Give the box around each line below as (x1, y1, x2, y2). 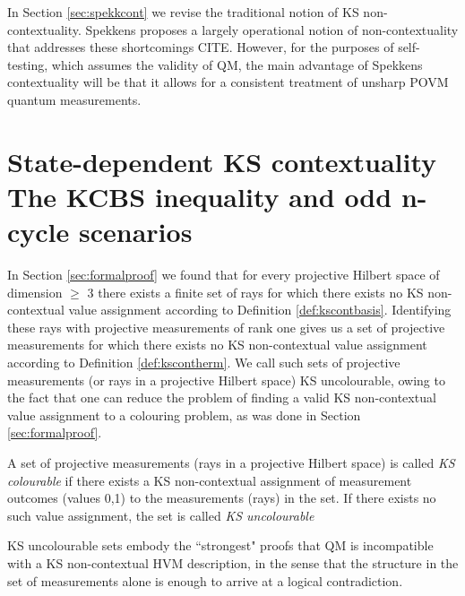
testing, (7, 55, 48, 73)
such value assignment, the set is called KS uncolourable (7, 505, 314, 524)
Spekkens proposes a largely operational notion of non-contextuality (85, 20, 459, 39)
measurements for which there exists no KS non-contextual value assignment (7, 335, 427, 354)
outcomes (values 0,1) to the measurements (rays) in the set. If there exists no (7, 488, 436, 507)
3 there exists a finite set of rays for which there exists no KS (87, 282, 424, 301)
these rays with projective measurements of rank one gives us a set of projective (7, 317, 445, 336)
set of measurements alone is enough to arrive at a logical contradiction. (7, 571, 403, 590)
